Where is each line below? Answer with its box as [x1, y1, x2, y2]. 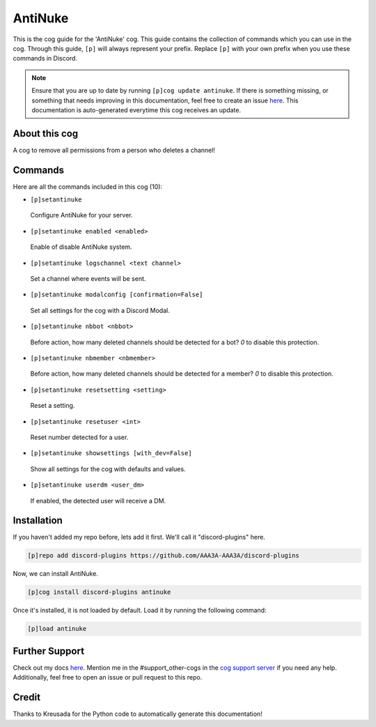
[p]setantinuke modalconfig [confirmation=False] [30, 291, 203, 299]
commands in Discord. [13, 54, 78, 63]
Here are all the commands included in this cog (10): [13, 182, 163, 191]
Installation [13, 514, 63, 526]
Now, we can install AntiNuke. [13, 569, 99, 578]
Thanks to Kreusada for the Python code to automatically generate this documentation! [13, 710, 263, 718]
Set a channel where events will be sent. [30, 275, 146, 283]
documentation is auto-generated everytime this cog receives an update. [31, 105, 242, 114]
